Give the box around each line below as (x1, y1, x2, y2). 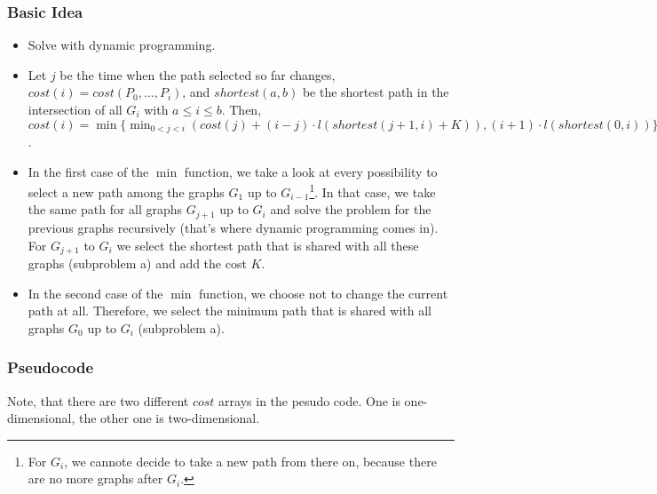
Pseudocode (7, 356, 94, 378)
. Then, (221, 100, 262, 118)
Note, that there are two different (7, 391, 189, 410)
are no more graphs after (28, 469, 163, 488)
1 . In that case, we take (309, 180, 436, 201)
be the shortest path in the (302, 83, 449, 101)
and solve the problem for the (270, 200, 431, 219)
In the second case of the (28, 283, 163, 302)
